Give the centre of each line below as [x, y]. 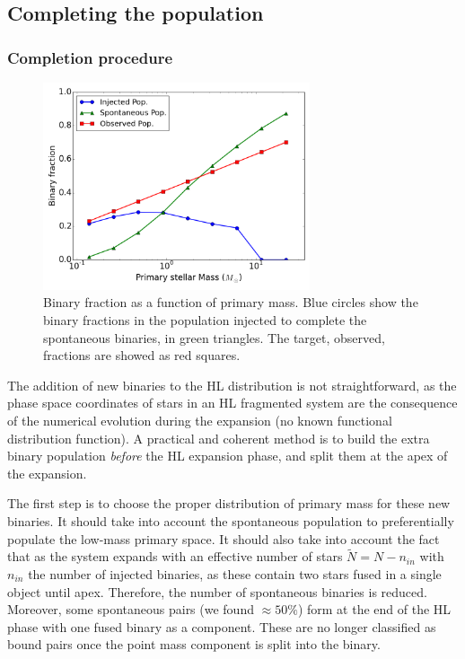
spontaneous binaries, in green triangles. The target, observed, [214, 337]
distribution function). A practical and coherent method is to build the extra [219, 438]
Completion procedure [90, 57]
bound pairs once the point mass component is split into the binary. [194, 644]
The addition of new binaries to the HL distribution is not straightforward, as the [232, 385]
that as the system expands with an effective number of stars [175, 556]
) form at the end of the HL [374, 609]
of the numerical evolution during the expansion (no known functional [200, 420]
